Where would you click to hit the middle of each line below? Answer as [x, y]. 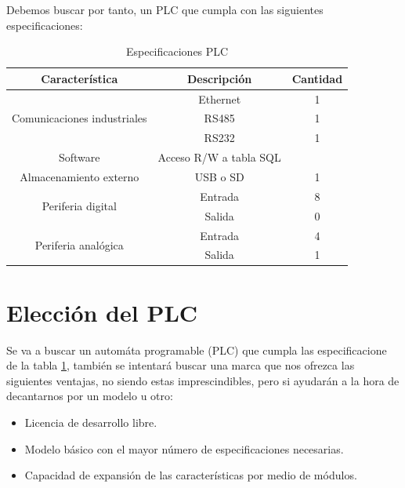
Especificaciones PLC [177, 51]
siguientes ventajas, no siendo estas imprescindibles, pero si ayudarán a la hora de [203, 380]
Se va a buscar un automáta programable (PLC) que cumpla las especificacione [197, 350]
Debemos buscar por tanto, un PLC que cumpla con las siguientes [165, 9]
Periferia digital [79, 206]
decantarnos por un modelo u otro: [90, 396]
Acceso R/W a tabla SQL [219, 157]
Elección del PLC [102, 312]
